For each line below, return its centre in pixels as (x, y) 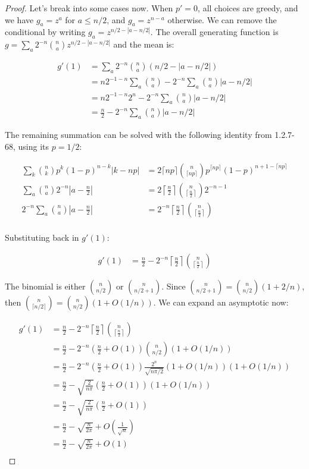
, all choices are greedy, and (248, 8)
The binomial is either (45, 286)
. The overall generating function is (214, 32)
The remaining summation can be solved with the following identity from (138, 135)
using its (34, 146)
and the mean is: (144, 44)
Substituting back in (42, 237)
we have (19, 19)
